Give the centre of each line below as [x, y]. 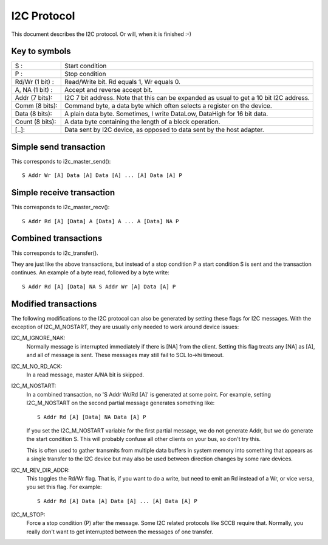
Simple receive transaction [63, 193]
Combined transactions [57, 238]
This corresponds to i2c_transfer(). [55, 253]
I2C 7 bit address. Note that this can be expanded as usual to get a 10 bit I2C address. [187, 98]
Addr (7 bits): [34, 98]
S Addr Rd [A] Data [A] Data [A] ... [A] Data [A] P [117, 501]
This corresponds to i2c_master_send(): [61, 161]
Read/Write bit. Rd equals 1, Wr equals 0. [122, 82]
